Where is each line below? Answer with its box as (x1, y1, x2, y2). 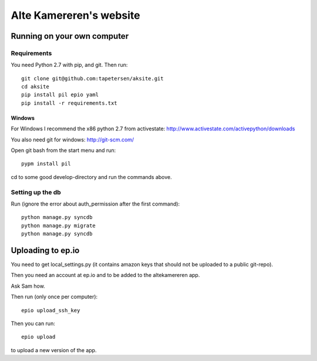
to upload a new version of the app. (11, 346, 97, 353)
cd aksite (21, 83, 49, 90)
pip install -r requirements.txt (21, 100, 117, 106)
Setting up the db (11, 188, 61, 196)
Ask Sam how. (11, 282, 45, 289)
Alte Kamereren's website (11, 9, 140, 22)
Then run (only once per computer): (11, 293, 98, 301)
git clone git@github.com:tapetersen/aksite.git (21, 75, 164, 82)
